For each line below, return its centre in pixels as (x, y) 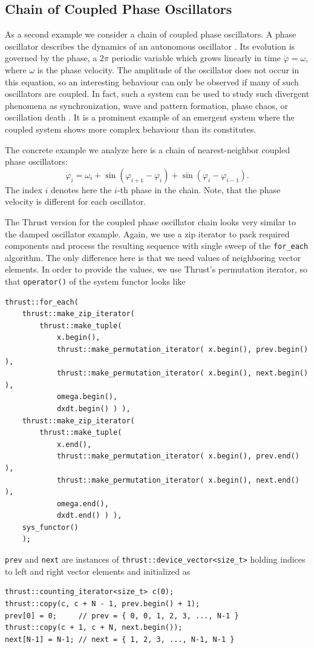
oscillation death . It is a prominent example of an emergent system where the (150, 117)
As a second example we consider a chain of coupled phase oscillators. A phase (151, 34)
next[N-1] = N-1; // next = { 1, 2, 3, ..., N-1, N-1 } (120, 639)
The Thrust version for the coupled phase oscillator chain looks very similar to (150, 221)
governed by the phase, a (51, 58)
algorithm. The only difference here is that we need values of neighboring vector (153, 257)
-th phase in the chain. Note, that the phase (199, 189)
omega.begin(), (87, 397)
